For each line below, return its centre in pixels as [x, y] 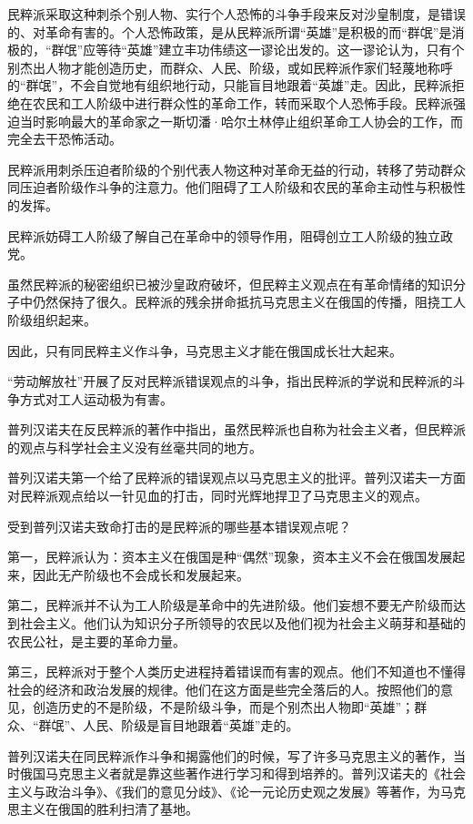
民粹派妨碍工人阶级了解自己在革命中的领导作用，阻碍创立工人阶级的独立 [224, 235]
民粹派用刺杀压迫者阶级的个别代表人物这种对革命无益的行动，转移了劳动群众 [236, 169]
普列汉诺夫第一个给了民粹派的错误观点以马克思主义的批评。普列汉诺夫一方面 [236, 478]
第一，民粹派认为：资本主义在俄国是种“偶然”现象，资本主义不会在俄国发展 [230, 557]
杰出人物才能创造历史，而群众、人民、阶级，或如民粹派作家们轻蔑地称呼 [236, 67]
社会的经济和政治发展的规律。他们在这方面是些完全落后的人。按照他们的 [224, 689]
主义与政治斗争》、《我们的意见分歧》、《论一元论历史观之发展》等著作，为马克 [236, 791]
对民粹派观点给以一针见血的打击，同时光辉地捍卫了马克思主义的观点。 [217, 496]
